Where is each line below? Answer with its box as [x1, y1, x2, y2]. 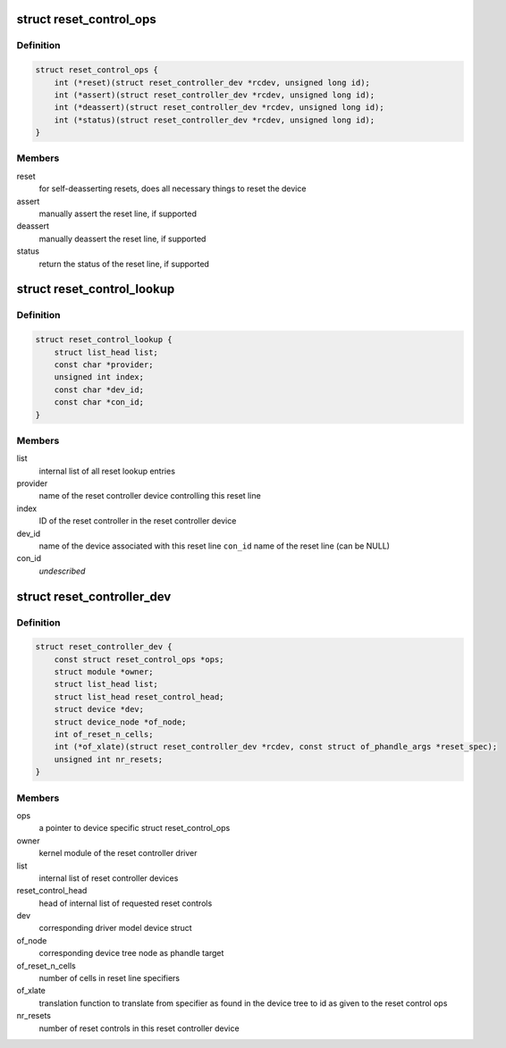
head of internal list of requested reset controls [38, 898, 213, 909]
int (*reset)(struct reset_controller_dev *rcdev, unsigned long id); [54, 77, 371, 88]
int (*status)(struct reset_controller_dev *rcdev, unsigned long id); [54, 114, 375, 125]
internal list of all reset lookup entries [38, 465, 176, 476]
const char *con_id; [54, 398, 145, 407]
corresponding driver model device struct [38, 923, 192, 934]
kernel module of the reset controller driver [38, 848, 198, 859]
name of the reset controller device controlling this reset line [38, 490, 261, 501]
